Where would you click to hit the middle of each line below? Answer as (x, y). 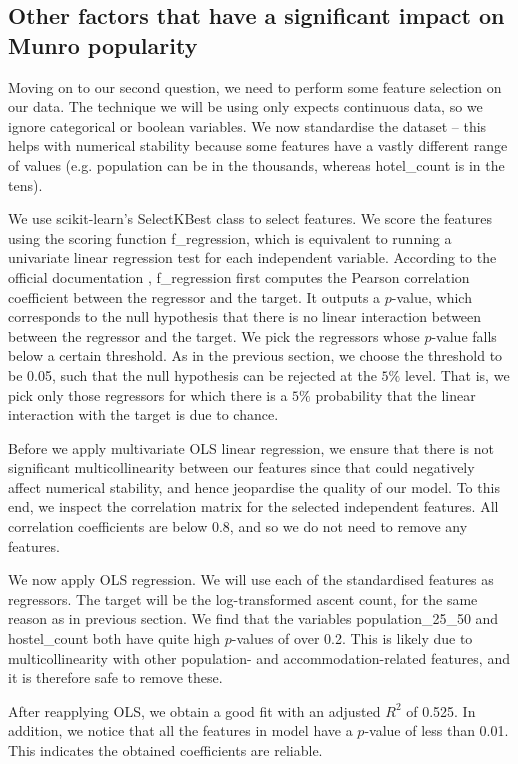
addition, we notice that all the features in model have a (180, 730)
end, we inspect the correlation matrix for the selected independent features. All (253, 506)
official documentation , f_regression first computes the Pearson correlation (239, 276)
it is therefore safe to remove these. (115, 677)
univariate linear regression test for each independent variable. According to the (252, 257)
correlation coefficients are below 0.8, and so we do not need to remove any (238, 526)
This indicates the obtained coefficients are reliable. (165, 750)
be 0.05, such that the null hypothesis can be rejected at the (192, 374)
